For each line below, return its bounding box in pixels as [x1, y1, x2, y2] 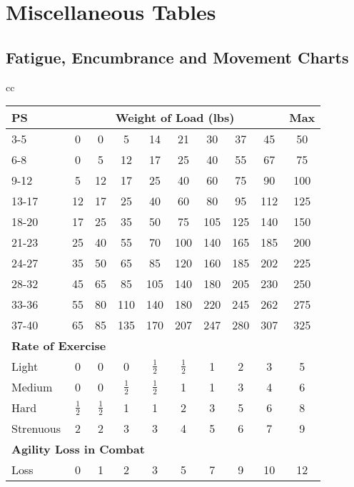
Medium [11, 379, 53, 396]
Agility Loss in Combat [11, 441, 145, 458]
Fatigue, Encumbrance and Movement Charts [6, 46, 349, 68]
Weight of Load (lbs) [115, 109, 235, 126]
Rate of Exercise [11, 337, 106, 354]
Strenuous [11, 420, 61, 437]
